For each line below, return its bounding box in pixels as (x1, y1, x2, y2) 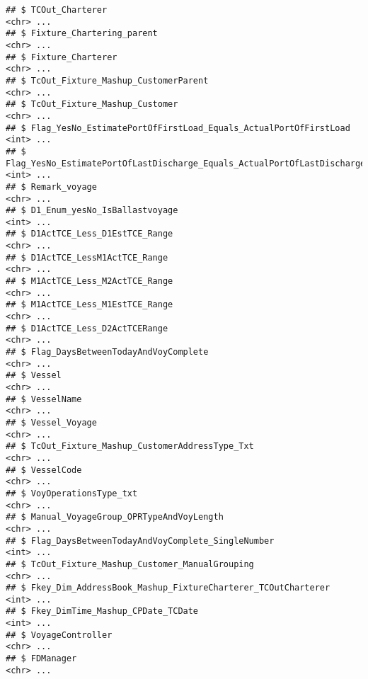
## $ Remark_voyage (6, 181, 97, 192)
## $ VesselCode (6, 464, 82, 475)
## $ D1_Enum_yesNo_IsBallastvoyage (6, 205, 178, 216)
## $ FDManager (6, 654, 77, 664)
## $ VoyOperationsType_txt (6, 488, 138, 498)
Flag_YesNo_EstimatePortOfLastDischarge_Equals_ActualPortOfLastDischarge (6, 158, 366, 169)
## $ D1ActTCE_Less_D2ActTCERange (6, 323, 168, 333)
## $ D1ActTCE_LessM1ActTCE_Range (6, 252, 168, 263)
